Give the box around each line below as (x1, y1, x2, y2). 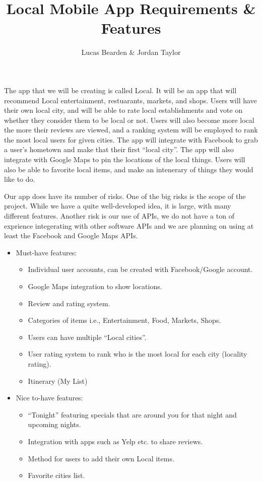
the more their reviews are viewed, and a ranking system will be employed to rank (4, 124, 258, 135)
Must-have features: (16, 247, 77, 257)
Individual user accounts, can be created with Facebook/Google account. (28, 264, 253, 274)
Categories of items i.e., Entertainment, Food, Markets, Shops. (28, 315, 221, 325)
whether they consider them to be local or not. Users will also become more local (4, 114, 254, 125)
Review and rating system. (28, 298, 110, 308)
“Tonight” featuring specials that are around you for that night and (28, 409, 237, 420)
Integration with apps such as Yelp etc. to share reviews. (28, 436, 203, 446)
